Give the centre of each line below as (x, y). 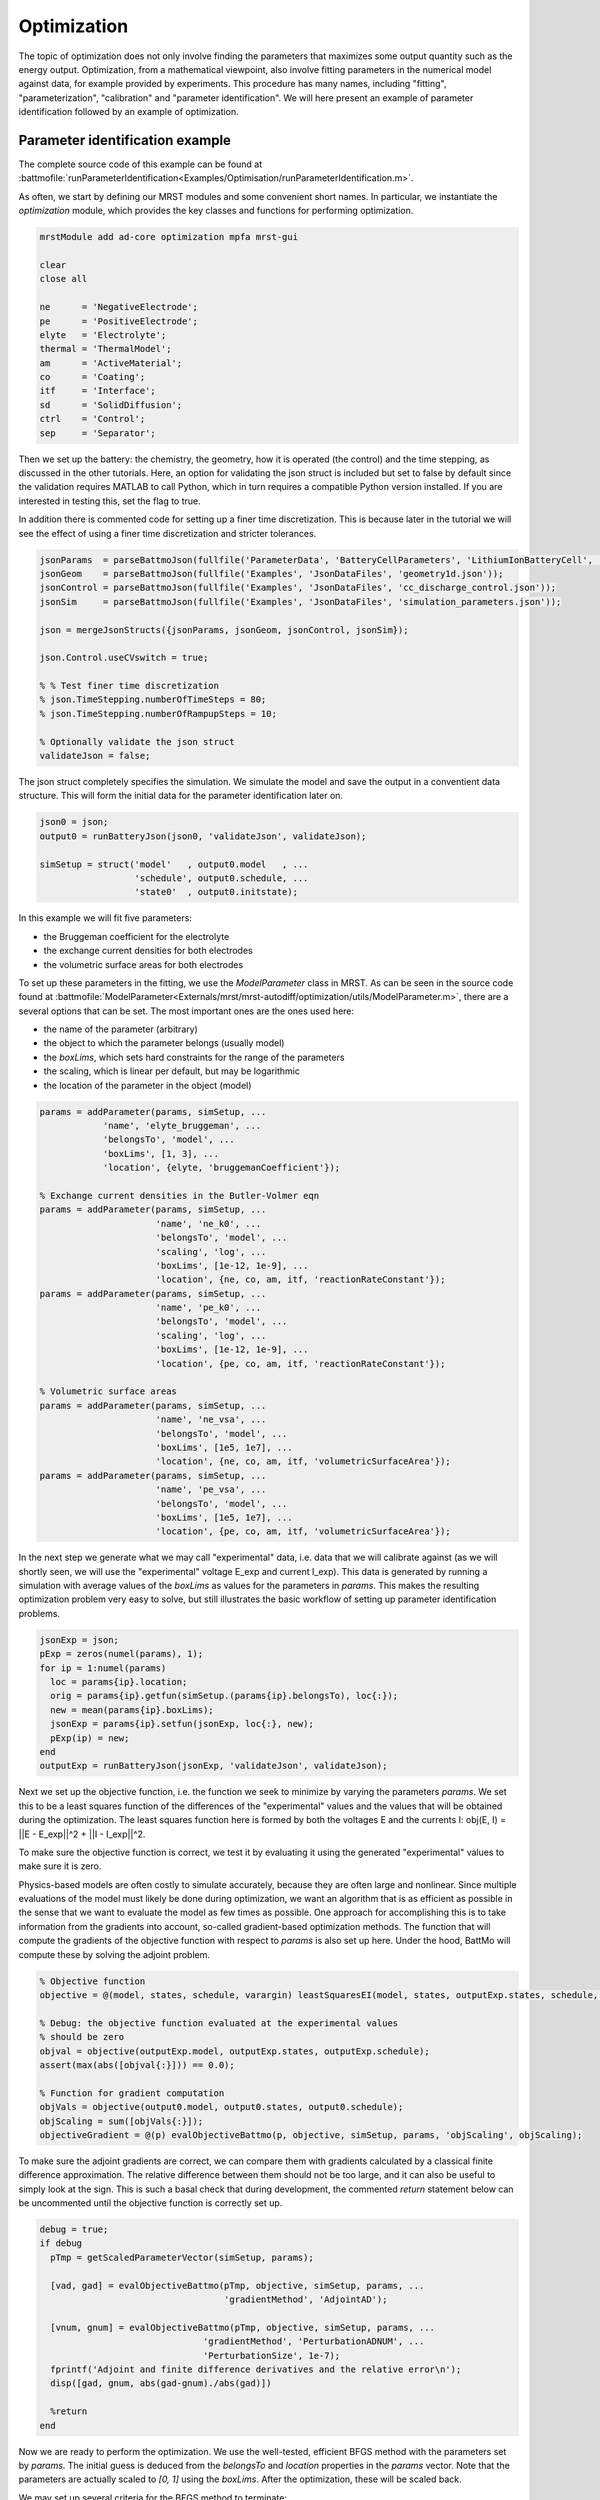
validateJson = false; (95, 756)
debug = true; (74, 2229)
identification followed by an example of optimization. (128, 112)
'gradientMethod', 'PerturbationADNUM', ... (313, 2341)
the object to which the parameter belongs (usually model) (164, 1043)
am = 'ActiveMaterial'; (111, 363)
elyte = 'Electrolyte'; (103, 334)
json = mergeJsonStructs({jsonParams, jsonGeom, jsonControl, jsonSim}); (224, 629)
